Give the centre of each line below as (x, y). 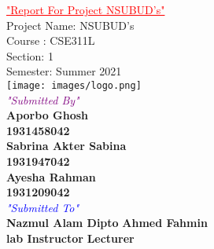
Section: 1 (30, 55)
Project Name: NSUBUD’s (70, 25)
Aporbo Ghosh (48, 115)
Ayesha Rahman (51, 176)
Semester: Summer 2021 (64, 71)
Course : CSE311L (51, 40)
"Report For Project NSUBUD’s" (86, 9)
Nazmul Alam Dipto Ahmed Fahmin (107, 223)
